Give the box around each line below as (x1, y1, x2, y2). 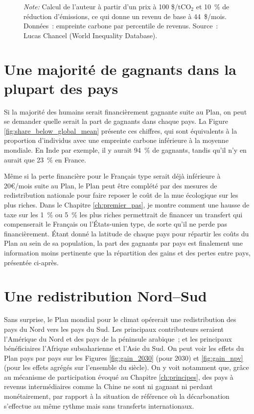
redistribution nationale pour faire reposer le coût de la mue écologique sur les (4, 190, 238, 200)
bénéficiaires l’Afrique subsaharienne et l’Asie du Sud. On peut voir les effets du (4, 343, 244, 353)
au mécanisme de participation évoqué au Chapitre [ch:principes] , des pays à (4, 371, 233, 382)
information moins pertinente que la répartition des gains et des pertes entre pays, (4, 248, 251, 257)
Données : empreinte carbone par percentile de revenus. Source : (23, 21, 218, 31)
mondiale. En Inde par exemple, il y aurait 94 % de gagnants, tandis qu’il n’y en (4, 145, 247, 155)
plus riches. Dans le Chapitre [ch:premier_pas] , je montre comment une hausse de (4, 200, 250, 210)
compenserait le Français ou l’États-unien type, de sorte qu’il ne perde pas (4, 219, 227, 229)
